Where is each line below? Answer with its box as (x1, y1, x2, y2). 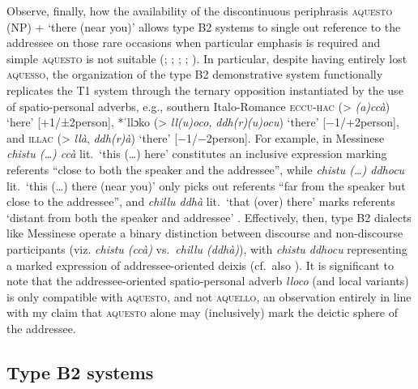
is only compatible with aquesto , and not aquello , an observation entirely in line (6, 288, 412, 305)
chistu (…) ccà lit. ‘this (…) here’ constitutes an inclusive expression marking (6, 145, 387, 162)
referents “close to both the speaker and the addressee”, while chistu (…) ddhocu (6, 160, 405, 177)
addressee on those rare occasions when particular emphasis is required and (6, 34, 381, 51)
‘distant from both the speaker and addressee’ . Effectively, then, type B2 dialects (6, 208, 412, 225)
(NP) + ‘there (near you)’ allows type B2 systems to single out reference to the (6, 18, 401, 35)
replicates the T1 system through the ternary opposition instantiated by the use (6, 81, 403, 98)
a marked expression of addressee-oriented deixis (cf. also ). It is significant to (6, 256, 394, 273)
